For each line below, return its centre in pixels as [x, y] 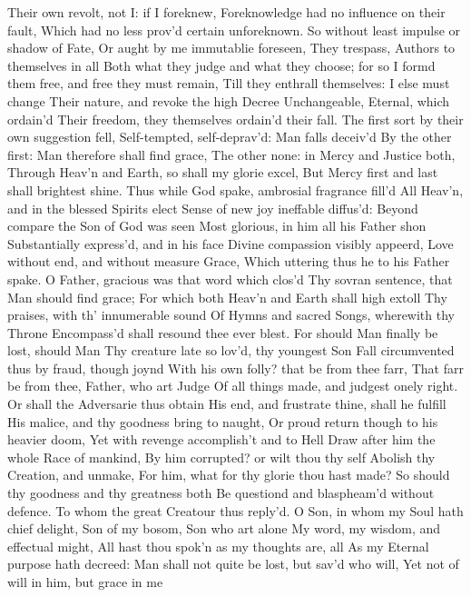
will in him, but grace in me [85, 582]
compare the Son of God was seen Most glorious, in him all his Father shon [217, 226]
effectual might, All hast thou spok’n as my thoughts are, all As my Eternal [218, 546]
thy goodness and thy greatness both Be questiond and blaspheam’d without [221, 493]
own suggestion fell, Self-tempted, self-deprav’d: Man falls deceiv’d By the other [230, 137]
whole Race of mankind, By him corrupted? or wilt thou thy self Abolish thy [221, 457]
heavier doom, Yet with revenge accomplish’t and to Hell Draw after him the [221, 439]
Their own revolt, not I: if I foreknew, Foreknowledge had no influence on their [226, 12]
